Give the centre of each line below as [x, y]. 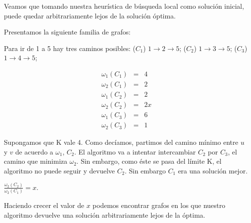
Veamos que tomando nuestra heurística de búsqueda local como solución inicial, [124, 6]
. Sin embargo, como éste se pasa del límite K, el [149, 161]
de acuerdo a [34, 151]
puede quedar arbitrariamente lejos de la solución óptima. [90, 15]
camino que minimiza [36, 161]
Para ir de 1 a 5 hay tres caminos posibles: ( [70, 48]
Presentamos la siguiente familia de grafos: [67, 32]
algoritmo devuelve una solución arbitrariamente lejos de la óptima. [105, 214]
